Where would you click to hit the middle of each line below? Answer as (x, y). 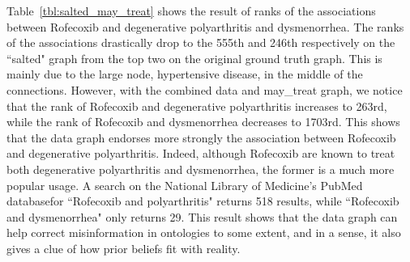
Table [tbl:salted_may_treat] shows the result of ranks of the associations (191, 11)
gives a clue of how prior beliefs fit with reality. (124, 248)
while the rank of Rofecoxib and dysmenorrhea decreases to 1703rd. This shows (203, 122)
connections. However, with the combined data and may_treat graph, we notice (205, 89)
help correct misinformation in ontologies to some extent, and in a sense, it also (204, 232)
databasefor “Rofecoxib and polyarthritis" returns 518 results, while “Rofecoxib (203, 201)
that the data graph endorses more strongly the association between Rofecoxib (201, 137)
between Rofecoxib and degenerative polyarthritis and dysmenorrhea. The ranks (205, 26)
